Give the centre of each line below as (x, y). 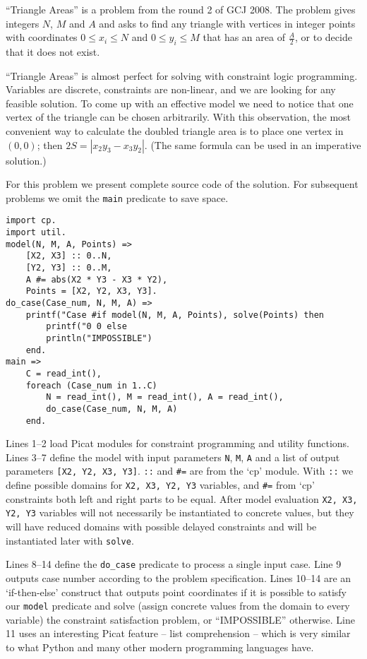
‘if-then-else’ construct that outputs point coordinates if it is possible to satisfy (176, 592)
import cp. (31, 221)
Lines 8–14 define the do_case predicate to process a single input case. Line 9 (174, 564)
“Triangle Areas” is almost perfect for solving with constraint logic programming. (182, 75)
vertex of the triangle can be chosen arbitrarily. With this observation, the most (179, 117)
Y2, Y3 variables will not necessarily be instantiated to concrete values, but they (180, 512)
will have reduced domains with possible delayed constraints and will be (161, 527)
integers (23, 23)
